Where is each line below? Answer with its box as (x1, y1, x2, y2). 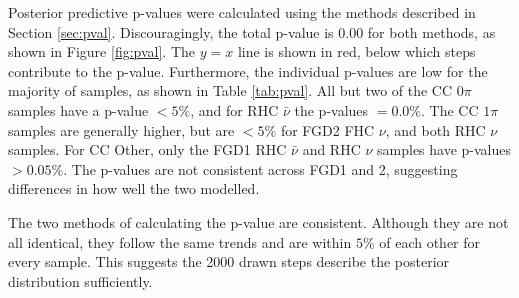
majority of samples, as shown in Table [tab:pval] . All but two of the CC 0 (8, 80, 464, 101)
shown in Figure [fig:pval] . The (8, 41, 196, 62)
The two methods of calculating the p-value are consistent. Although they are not (8, 211, 509, 232)
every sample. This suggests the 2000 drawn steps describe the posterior (8, 251, 450, 272)
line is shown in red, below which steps (237, 41, 476, 62)
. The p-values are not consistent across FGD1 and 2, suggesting (63, 158, 458, 179)
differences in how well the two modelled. (8, 178, 260, 199)
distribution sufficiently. (8, 270, 153, 291)
